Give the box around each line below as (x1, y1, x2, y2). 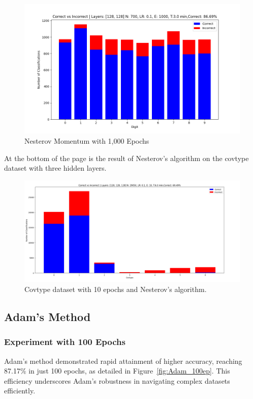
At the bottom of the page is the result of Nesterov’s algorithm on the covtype (4, 152, 249, 163)
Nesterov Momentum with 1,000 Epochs (24, 135, 149, 146)
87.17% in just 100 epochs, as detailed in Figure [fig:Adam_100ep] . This (4, 365, 230, 376)
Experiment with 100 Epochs (4, 335, 125, 348)
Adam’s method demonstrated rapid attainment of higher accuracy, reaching (4, 355, 242, 366)
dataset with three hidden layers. (4, 163, 107, 173)
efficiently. (4, 385, 36, 396)
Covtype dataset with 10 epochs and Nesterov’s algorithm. (24, 283, 207, 294)
